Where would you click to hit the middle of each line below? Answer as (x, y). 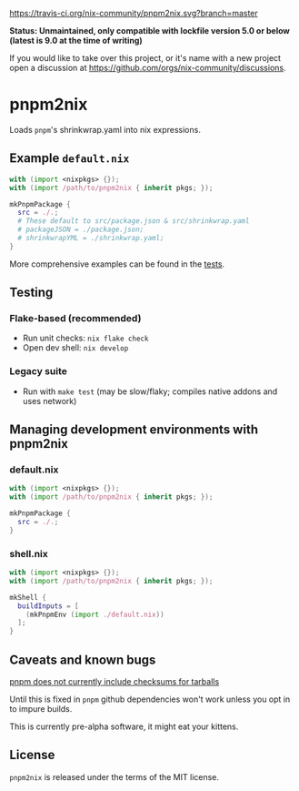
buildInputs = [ (48, 606)
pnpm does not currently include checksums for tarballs (115, 682)
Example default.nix (70, 158)
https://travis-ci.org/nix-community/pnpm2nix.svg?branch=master (134, 13)
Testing (31, 293)
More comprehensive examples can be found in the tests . (117, 264)
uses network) (50, 401)
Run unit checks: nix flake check (85, 338)
